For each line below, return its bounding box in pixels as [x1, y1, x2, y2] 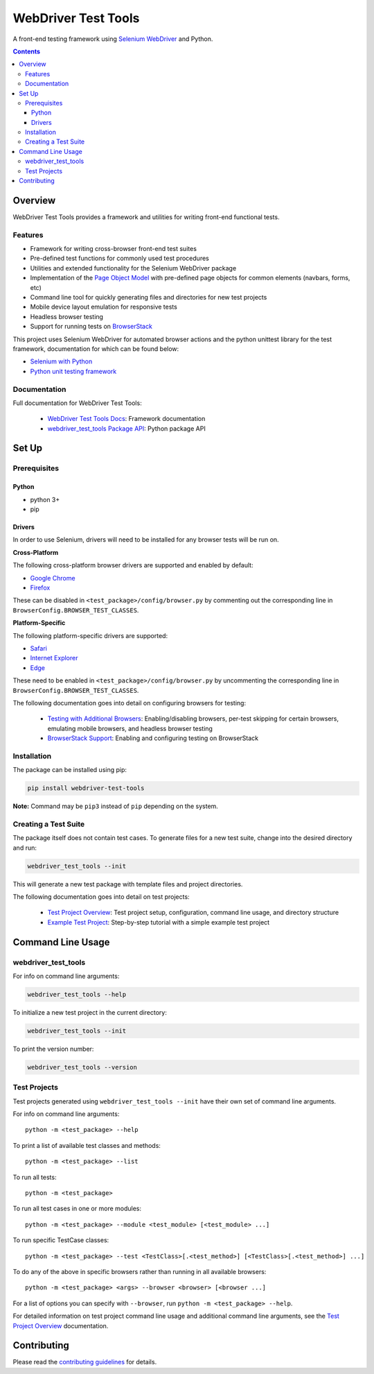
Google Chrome [30, 574, 75, 582]
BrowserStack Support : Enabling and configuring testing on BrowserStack [47, 734, 259, 742]
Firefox [30, 583, 51, 592]
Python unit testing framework [30, 367, 117, 375]
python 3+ [30, 495, 60, 504]
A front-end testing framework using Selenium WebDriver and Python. [12, 35, 213, 43]
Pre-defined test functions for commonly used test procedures [30, 254, 209, 263]
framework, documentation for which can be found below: [12, 344, 179, 353]
